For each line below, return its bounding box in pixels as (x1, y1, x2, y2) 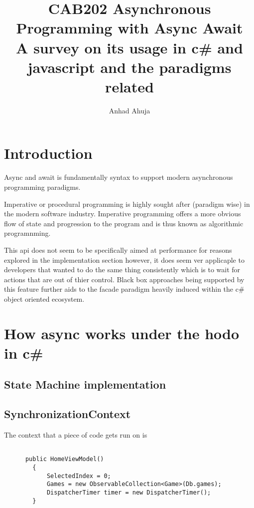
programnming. (4, 228, 51, 238)
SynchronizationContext (4, 406, 131, 422)
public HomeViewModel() (25, 456, 104, 463)
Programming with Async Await (16, 17, 243, 38)
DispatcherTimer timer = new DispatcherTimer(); (46, 489, 211, 496)
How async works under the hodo (4, 323, 240, 343)
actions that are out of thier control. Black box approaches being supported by (4, 274, 245, 284)
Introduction (4, 143, 93, 163)
